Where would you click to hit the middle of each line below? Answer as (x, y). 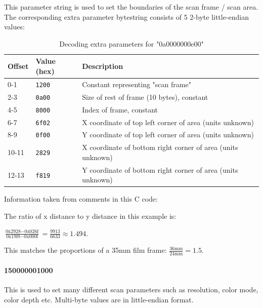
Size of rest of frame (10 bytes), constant (145, 97)
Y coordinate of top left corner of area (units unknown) (168, 134)
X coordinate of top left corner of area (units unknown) (168, 122)
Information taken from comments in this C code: (81, 199)
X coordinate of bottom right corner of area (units (160, 147)
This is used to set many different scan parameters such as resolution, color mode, (131, 290)
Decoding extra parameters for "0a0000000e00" (131, 43)
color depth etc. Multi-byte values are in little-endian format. (99, 299)
